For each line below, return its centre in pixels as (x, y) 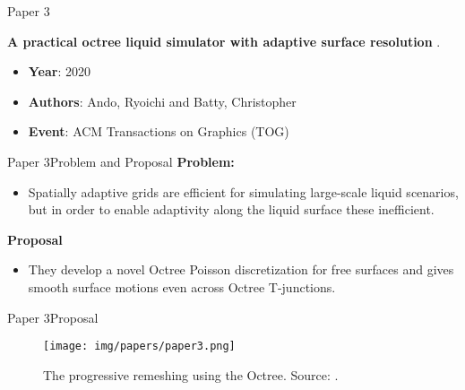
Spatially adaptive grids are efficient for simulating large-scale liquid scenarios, (243, 191)
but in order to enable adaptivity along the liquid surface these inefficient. (231, 209)
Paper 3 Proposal (53, 317)
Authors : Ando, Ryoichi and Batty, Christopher (162, 101)
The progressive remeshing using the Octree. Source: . (191, 374)
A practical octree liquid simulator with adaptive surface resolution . (224, 41)
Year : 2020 (60, 71)
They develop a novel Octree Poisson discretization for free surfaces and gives (241, 269)
